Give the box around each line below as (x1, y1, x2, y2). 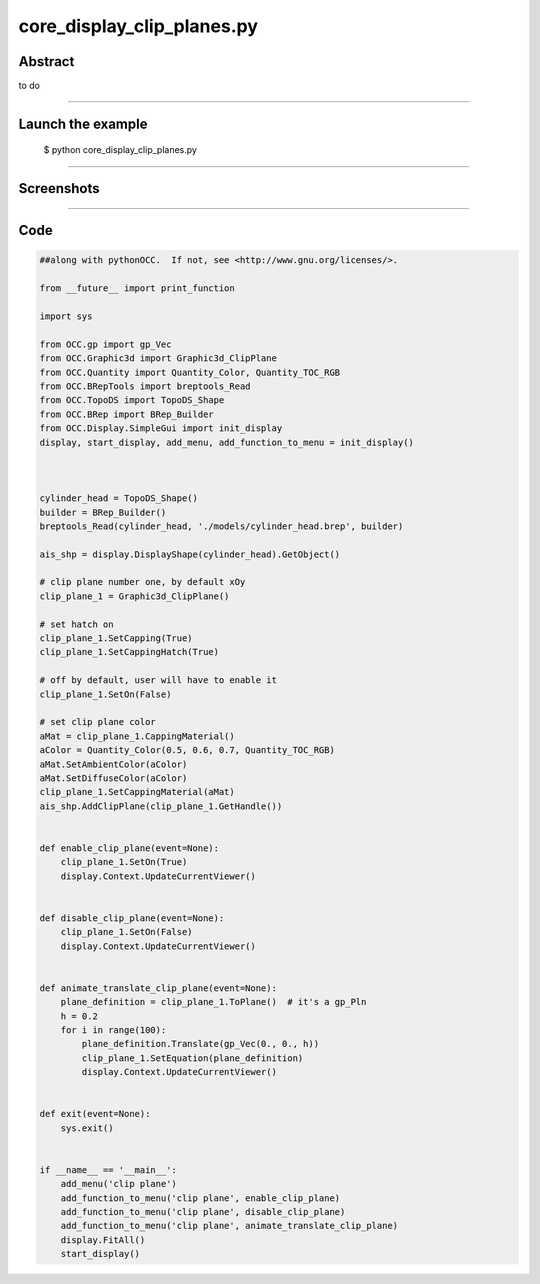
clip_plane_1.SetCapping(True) (39, 633, 194, 644)
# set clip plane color (39, 716, 157, 728)
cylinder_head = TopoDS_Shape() (39, 493, 199, 504)
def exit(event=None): (39, 1108, 151, 1120)
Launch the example (18, 115, 148, 132)
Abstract (18, 53, 75, 70)
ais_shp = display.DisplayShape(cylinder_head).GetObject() (39, 548, 341, 560)
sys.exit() (60, 1122, 114, 1134)
